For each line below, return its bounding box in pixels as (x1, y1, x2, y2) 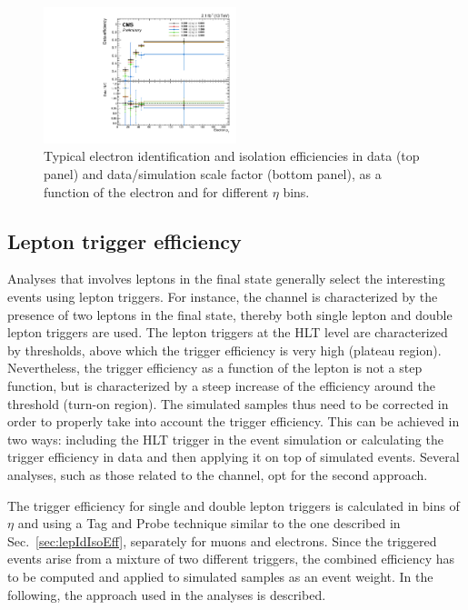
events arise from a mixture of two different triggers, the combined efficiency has (7, 549, 455, 568)
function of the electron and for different (44, 182, 269, 201)
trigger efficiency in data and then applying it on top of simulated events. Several (7, 447, 460, 466)
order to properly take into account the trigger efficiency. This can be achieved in (7, 412, 460, 431)
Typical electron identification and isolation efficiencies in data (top (44, 146, 420, 165)
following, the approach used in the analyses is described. (7, 585, 326, 604)
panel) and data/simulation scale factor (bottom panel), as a (44, 165, 382, 184)
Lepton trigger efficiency (7, 226, 242, 255)
